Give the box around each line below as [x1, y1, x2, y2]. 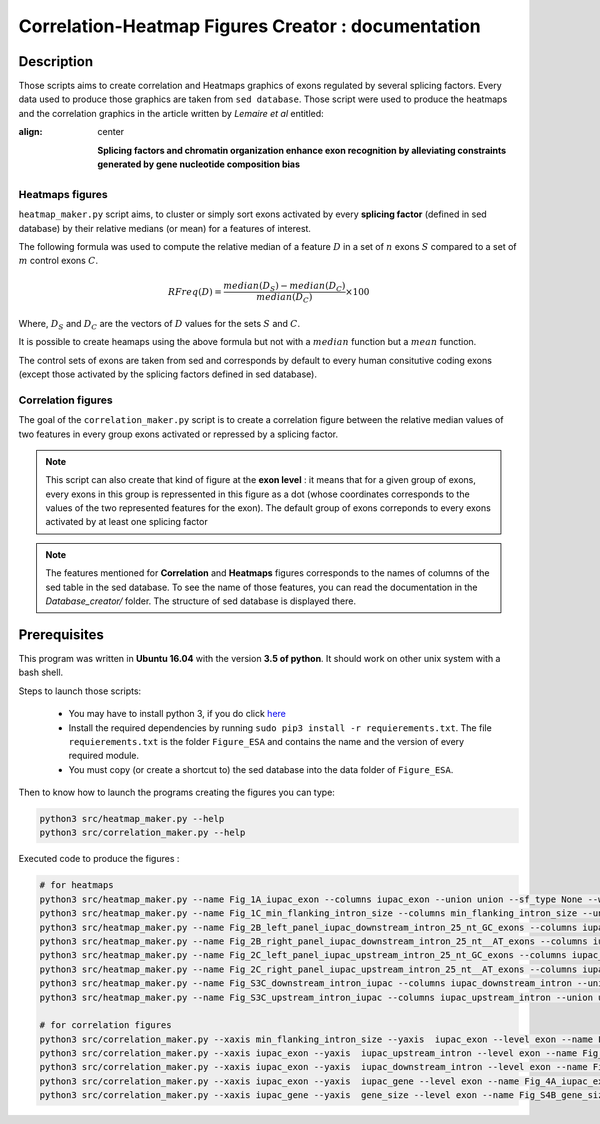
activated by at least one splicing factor [45, 516, 209, 528]
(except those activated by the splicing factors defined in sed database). [18, 368, 317, 380]
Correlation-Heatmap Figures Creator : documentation [18, 15, 481, 37]
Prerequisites [18, 626, 104, 643]
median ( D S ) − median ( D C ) [223, 280, 346, 294]
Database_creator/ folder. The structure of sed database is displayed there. [45, 595, 357, 607]
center [97, 126, 125, 138]
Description [18, 53, 94, 70]
